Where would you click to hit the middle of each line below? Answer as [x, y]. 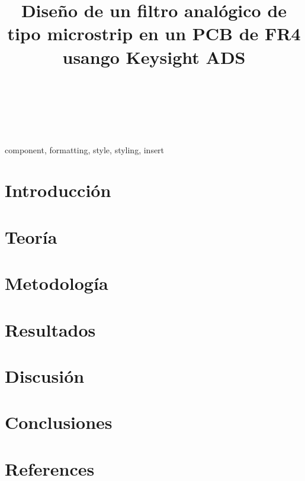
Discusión [45, 375]
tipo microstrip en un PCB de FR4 [154, 33]
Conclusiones [59, 422]
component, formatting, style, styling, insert [85, 149]
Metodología [57, 283]
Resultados [50, 329]
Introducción [58, 190]
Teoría [31, 236]
